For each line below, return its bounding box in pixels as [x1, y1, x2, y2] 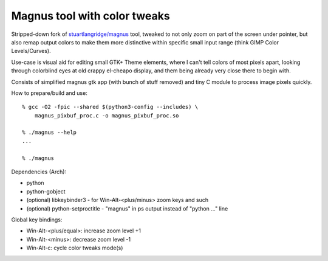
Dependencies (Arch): [11, 168, 67, 176]
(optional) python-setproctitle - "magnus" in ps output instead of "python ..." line [26, 204, 228, 212]
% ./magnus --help [22, 129, 77, 136]
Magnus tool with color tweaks [11, 9, 170, 23]
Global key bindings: [11, 216, 63, 223]
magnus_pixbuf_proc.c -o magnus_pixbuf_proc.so [34, 112, 179, 119]
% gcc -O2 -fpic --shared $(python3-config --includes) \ [22, 103, 199, 111]
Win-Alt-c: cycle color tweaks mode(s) [26, 244, 123, 252]
